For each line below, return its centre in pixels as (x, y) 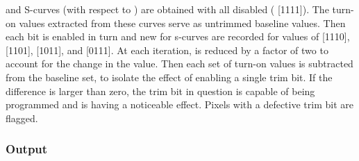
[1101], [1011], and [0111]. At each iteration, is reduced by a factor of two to (167, 50)
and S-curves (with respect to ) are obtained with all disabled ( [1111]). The (167, 9)
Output (27, 149)
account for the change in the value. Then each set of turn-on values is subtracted (179, 63)
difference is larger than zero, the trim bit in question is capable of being (160, 91)
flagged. (22, 118)
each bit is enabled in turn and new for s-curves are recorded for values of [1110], (178, 36)
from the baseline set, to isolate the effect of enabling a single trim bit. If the (169, 77)
